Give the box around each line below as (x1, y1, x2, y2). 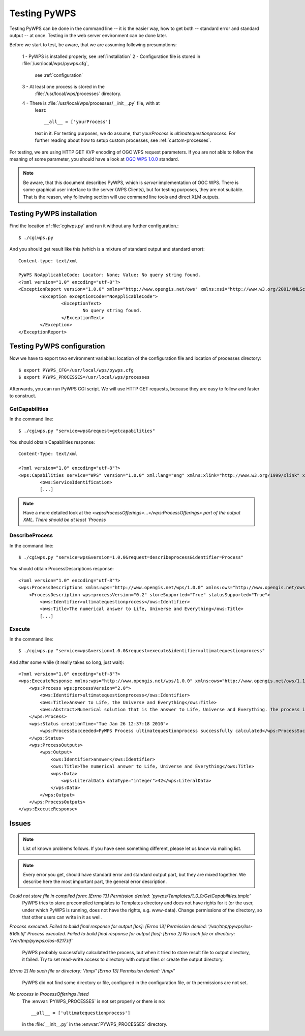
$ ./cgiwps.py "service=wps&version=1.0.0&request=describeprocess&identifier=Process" (18, 555, 244, 560)
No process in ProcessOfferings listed (9, 991, 89, 997)
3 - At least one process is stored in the (22, 83, 105, 89)
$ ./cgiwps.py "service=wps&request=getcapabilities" (18, 428, 155, 434)
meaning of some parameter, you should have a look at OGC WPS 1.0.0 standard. (9, 156, 179, 162)
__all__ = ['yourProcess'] (44, 119, 111, 125)
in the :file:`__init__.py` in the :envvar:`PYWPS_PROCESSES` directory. (22, 1021, 168, 1027)
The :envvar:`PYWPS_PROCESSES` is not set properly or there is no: (22, 998, 165, 1004)
